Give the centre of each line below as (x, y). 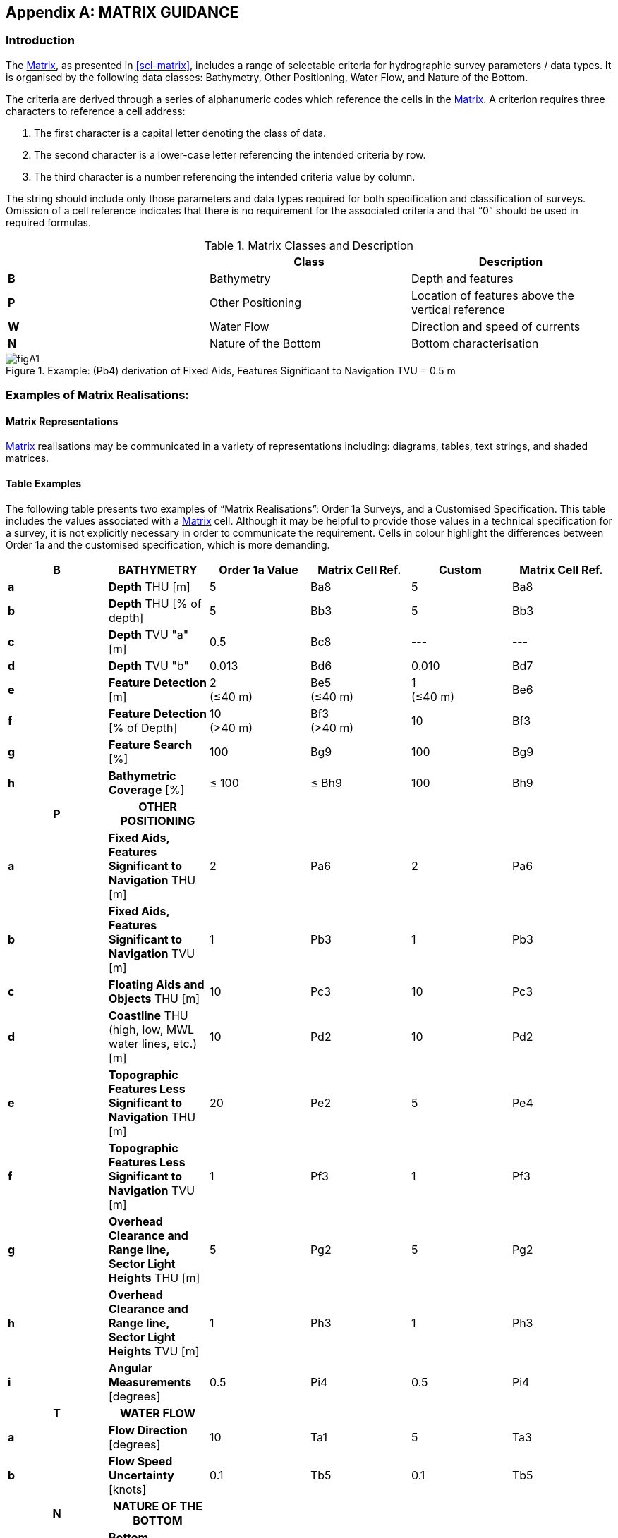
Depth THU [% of (155, 603)
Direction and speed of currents (496, 326)
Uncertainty (141, 1475)
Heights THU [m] (154, 1277)
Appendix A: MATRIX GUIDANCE (122, 12)
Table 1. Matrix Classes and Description (309, 245)
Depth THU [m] (149, 586)
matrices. (28, 458)
